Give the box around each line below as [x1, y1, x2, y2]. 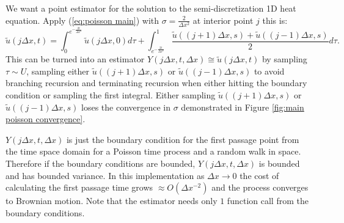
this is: [262, 13, 288, 26]
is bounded [258, 156, 300, 169]
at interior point [192, 13, 254, 26]
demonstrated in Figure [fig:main [181, 100, 304, 113]
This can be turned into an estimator [5, 53, 145, 65]
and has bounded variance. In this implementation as [5, 169, 205, 181]
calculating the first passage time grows [5, 181, 153, 194]
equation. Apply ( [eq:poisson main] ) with [5, 13, 159, 26]
